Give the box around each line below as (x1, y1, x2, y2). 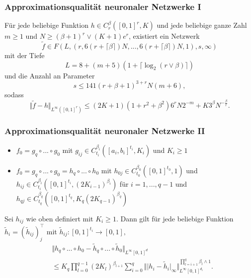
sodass (4, 89, 24, 99)
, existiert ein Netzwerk (129, 31, 200, 41)
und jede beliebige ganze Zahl (157, 20, 247, 30)
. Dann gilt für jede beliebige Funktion (116, 213, 234, 223)
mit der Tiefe (4, 50, 45, 61)
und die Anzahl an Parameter (4, 70, 95, 80)
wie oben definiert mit (26, 213, 93, 223)
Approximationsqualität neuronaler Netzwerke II (4, 124, 205, 137)
